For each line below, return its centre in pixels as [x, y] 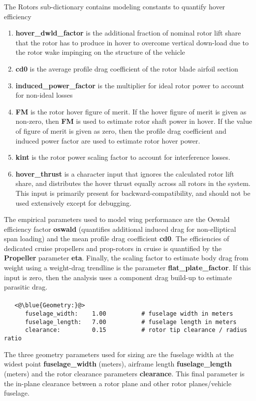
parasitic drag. [26, 287]
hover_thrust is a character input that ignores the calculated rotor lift [125, 173]
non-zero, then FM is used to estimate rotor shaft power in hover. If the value [134, 121]
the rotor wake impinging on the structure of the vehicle [100, 52]
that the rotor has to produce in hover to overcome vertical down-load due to [132, 42]
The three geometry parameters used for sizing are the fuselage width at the [119, 354]
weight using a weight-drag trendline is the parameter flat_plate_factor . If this [128, 268]
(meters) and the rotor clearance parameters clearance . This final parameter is [124, 373]
